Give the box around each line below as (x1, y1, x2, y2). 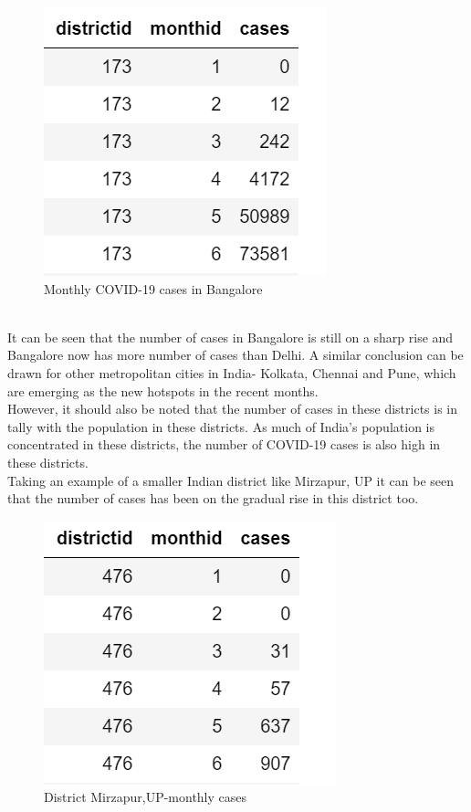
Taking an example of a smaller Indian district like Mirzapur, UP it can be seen (7, 470, 455, 490)
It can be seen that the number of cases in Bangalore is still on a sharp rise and (7, 327, 454, 346)
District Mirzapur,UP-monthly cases (44, 787, 247, 807)
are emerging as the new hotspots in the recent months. (7, 381, 319, 400)
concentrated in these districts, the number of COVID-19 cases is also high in (7, 435, 441, 454)
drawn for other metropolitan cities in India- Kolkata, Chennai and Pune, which (7, 363, 456, 382)
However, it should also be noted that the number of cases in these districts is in (7, 399, 458, 418)
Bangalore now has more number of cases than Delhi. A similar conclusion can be (7, 345, 464, 364)
